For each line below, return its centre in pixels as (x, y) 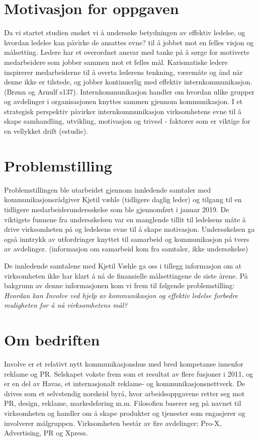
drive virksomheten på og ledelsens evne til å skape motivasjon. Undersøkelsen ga (129, 229)
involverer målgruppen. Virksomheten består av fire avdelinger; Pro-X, (113, 423)
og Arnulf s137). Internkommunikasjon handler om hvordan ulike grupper (142, 91)
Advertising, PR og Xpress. (46, 433)
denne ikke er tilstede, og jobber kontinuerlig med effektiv (93, 82)
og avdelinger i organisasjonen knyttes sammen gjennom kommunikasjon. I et (123, 101)
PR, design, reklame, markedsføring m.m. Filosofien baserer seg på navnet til (123, 403)
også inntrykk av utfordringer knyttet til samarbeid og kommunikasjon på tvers (127, 239)
